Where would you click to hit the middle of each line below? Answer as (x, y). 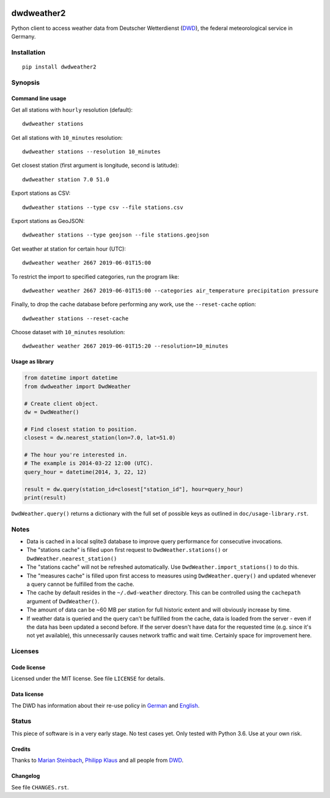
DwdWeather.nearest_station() (72, 558)
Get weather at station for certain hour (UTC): (69, 249)
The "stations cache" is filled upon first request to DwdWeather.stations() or (127, 550)
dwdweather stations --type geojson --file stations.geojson (116, 235)
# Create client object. (61, 404)
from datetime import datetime (71, 378)
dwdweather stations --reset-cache (75, 318)
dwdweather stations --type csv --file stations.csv (103, 207)
